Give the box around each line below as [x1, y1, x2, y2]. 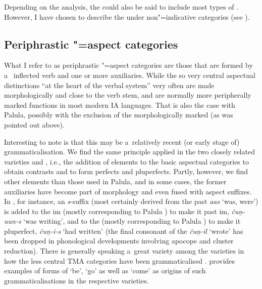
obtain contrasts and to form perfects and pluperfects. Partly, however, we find [4, 166, 248, 177]
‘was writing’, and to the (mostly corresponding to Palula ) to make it [23, 216, 241, 226]
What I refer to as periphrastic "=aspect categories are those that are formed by [4, 60, 253, 70]
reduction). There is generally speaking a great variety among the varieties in [4, 245, 244, 256]
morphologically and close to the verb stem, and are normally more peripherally [4, 90, 251, 100]
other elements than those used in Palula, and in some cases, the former [4, 176, 227, 186]
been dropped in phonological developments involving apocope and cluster [4, 235, 234, 246]
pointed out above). [4, 119, 65, 130]
